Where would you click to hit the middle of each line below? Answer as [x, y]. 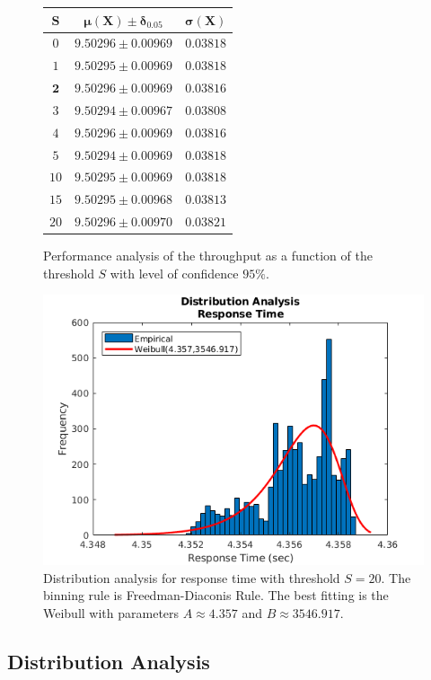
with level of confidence [174, 273]
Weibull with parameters [111, 612]
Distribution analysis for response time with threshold [192, 577]
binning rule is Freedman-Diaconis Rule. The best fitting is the [216, 595]
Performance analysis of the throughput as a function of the [208, 256]
